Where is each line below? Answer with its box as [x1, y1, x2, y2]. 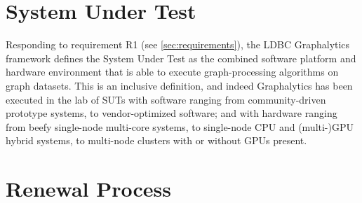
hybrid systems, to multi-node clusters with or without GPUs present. [6, 133, 307, 148]
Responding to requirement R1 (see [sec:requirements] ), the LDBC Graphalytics [6, 37, 350, 52]
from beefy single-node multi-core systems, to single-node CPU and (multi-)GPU [6, 119, 354, 134]
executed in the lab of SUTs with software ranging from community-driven [6, 92, 326, 106]
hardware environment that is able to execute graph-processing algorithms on [6, 64, 339, 79]
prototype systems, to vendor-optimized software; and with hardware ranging [6, 106, 337, 120]
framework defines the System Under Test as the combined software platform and [6, 50, 356, 65]
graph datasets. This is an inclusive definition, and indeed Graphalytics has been [6, 78, 353, 92]
